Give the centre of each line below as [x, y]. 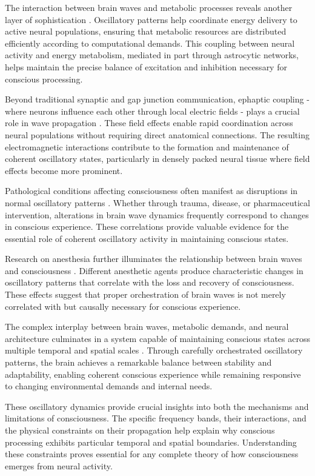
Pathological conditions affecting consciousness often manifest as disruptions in [151, 191]
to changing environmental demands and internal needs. [109, 386]
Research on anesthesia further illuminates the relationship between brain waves [154, 259]
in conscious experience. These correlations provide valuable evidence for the [147, 226]
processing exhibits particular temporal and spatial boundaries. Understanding [151, 442]
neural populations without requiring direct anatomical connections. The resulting [157, 134]
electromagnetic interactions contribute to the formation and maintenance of [147, 146]
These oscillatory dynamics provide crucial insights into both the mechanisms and [157, 406]
